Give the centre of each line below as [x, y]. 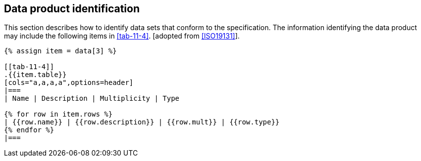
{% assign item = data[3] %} [60, 51]
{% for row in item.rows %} [58, 114]
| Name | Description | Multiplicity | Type [92, 99]
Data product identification [72, 9]
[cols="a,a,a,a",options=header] [69, 83]
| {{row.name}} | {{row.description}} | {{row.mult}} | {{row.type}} [142, 122]
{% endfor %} [29, 130]
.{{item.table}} [35, 75]
